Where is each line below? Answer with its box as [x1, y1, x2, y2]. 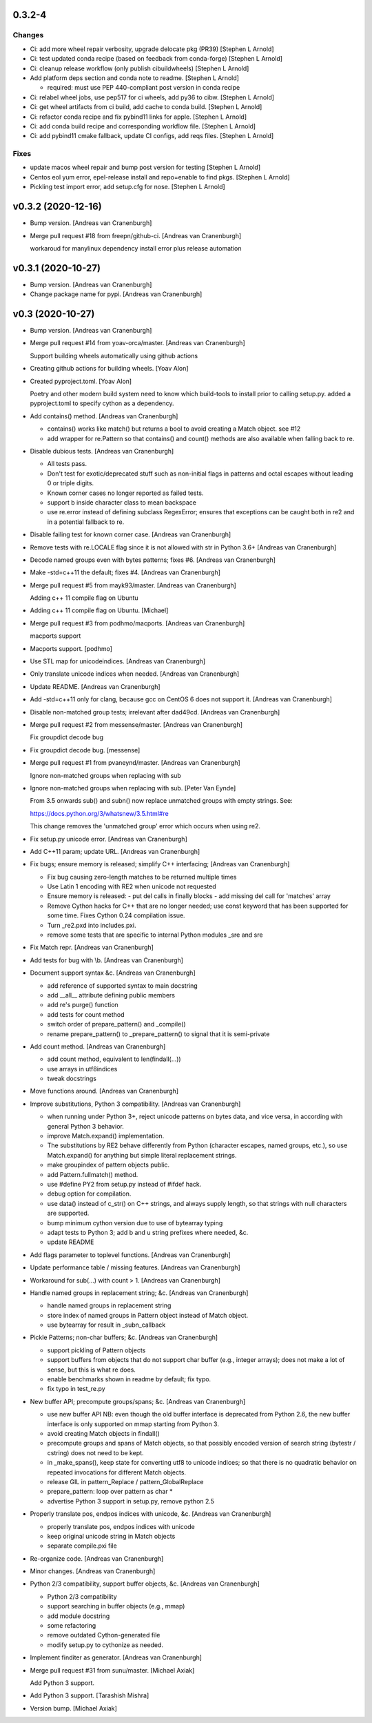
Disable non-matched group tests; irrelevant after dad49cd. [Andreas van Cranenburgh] [30, 708, 280, 716]
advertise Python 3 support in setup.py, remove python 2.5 [47, 1497, 215, 1505]
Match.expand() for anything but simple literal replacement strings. [47, 1151, 237, 1159]
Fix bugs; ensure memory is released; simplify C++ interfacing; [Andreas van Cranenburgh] [30, 860, 290, 868]
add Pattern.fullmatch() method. [47, 1170, 138, 1178]
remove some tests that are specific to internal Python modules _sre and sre [47, 931, 263, 939]
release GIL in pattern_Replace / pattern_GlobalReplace [47, 1477, 204, 1486]
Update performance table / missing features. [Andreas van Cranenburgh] [30, 1263, 240, 1272]
